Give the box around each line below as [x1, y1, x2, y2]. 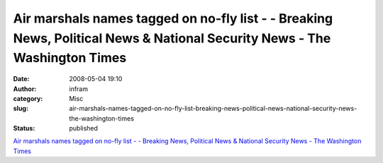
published [69, 124, 99, 133]
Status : [13, 124, 35, 133]
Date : [13, 75, 30, 83]
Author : [13, 85, 37, 93]
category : [13, 94, 43, 102]
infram [69, 85, 89, 93]
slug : [13, 104, 28, 113]
